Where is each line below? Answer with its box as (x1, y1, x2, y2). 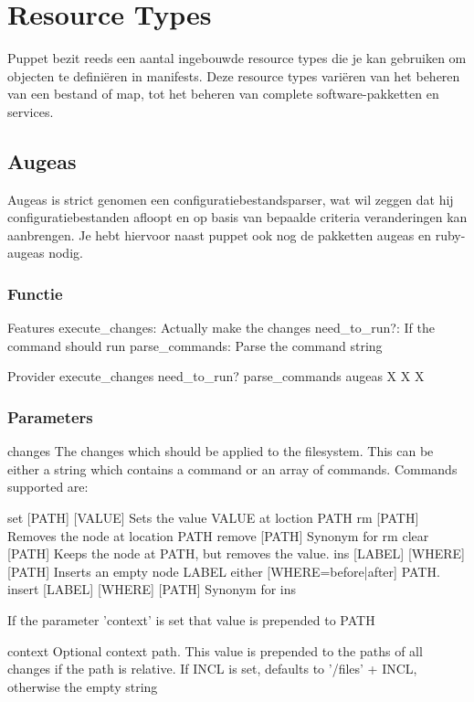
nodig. (48, 243, 83, 262)
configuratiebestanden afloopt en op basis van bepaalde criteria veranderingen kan (7, 207, 468, 227)
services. (7, 101, 54, 121)
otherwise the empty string (7, 676, 158, 696)
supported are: (7, 477, 89, 496)
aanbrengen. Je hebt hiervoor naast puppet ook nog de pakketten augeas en (7, 225, 432, 244)
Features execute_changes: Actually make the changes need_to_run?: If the (7, 318, 435, 337)
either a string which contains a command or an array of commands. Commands (7, 459, 458, 478)
